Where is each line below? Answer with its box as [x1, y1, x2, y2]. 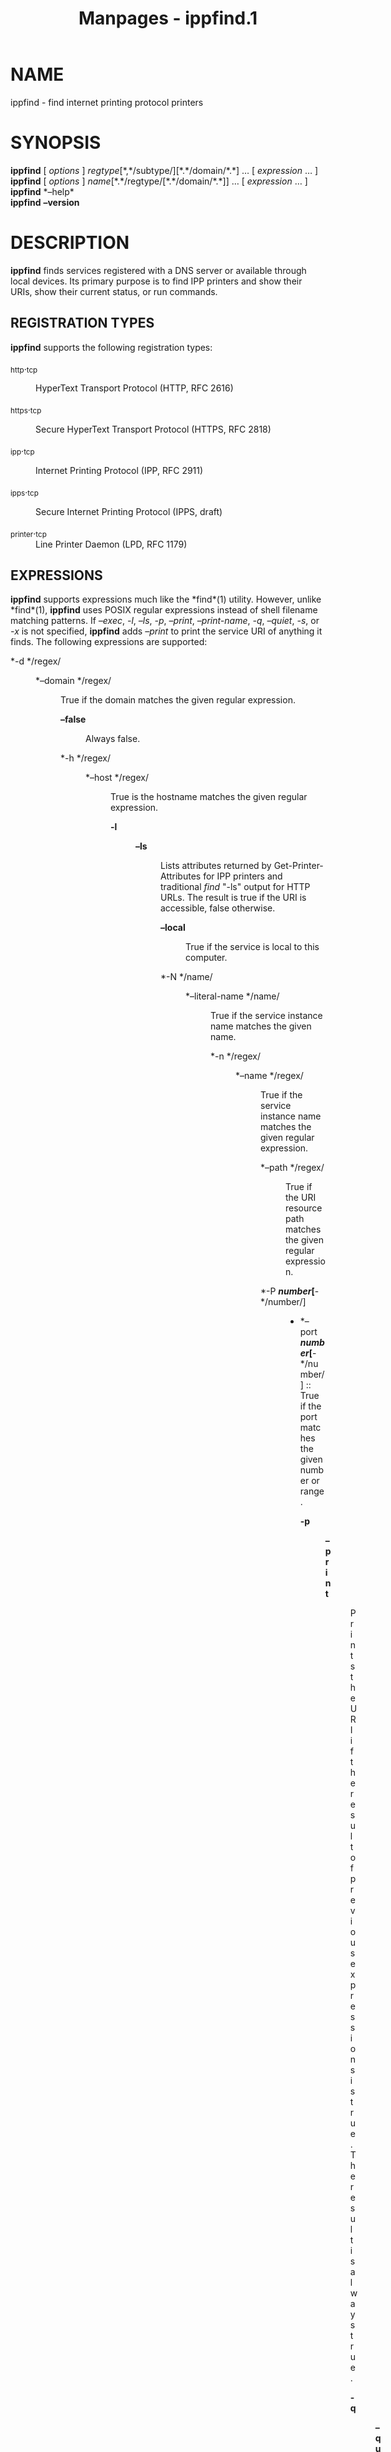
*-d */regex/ [10, 655, 62, 667]
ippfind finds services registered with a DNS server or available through [10, 264, 307, 276]
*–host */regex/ [85, 772, 149, 784]
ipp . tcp [10, 443, 35, 457]
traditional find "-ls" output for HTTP [160, 881, 311, 893]
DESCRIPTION [10, 232, 130, 254]
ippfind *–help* [10, 185, 75, 197]
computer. [185, 952, 228, 964]
